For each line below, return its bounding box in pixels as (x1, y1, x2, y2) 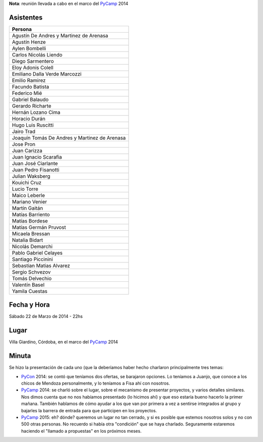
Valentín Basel (12, 281, 45, 288)
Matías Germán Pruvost (12, 224, 66, 231)
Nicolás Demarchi (12, 243, 53, 250)
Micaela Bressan (12, 230, 50, 237)
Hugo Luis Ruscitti (12, 122, 54, 129)
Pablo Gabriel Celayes (12, 249, 63, 256)
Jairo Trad (12, 128, 36, 135)
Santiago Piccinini (12, 256, 53, 262)
